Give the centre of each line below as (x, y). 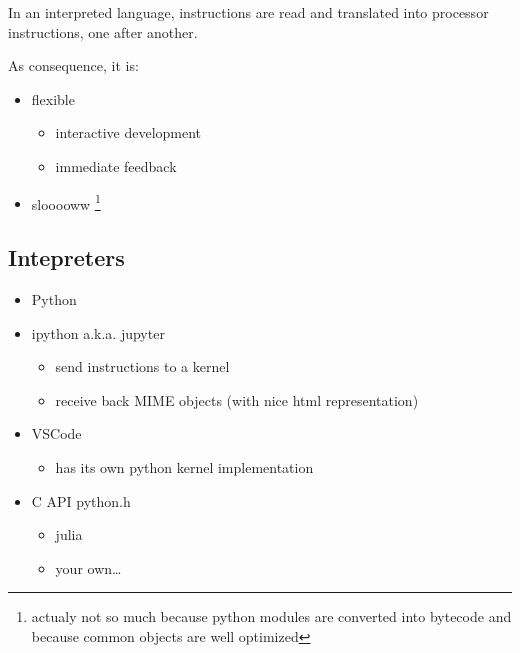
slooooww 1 (66, 202)
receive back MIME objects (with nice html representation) (237, 399)
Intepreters (66, 257)
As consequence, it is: (73, 65)
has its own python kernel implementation (184, 466)
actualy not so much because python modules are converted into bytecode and (271, 616)
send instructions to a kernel (142, 366)
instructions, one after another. (103, 31)
